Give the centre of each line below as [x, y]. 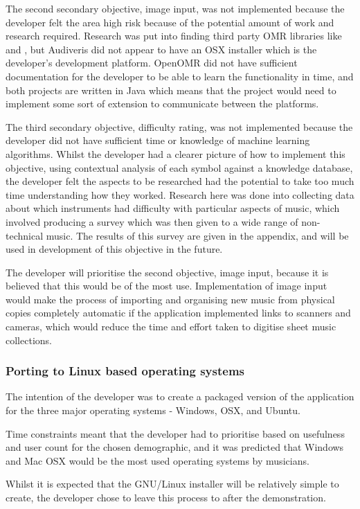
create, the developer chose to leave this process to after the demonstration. [166, 498]
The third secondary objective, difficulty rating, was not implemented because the [179, 126]
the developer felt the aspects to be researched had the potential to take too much [180, 181]
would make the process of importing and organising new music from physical [170, 299]
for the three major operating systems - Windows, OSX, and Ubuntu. [153, 410]
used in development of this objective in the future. [114, 249]
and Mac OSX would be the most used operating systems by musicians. [157, 460]
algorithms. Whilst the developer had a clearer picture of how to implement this [175, 153]
